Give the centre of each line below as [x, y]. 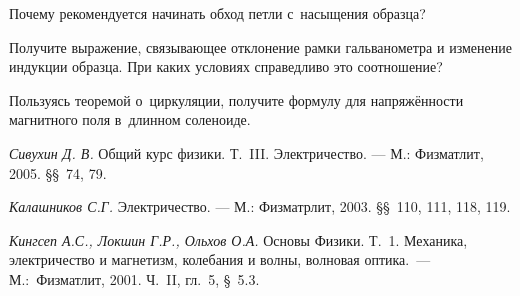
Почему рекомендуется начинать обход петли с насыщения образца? [217, 13]
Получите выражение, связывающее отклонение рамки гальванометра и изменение [260, 46]
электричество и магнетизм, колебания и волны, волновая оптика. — [220, 259]
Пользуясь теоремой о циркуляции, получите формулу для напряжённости [236, 99]
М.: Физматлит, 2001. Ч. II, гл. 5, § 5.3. [134, 278]
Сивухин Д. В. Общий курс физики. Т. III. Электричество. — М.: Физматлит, [246, 152]
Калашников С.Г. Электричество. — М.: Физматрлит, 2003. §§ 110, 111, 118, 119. [260, 206]
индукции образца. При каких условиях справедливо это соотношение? [226, 66]
